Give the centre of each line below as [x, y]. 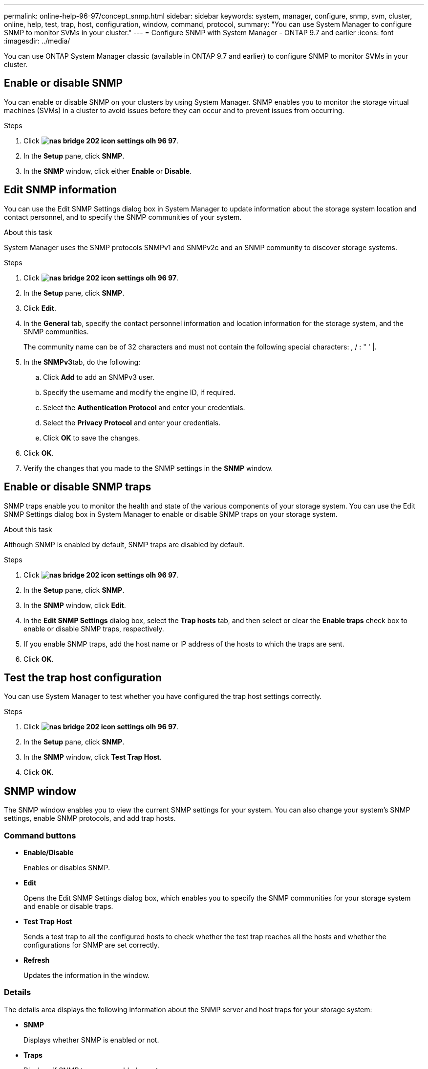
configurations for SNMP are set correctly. [92, 945]
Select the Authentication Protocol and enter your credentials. [144, 407]
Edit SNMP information [61, 190]
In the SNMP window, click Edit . [75, 605]
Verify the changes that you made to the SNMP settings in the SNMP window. [148, 468]
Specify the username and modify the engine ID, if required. [139, 392]
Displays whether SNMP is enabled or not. [91, 1040]
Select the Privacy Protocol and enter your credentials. [132, 422]
